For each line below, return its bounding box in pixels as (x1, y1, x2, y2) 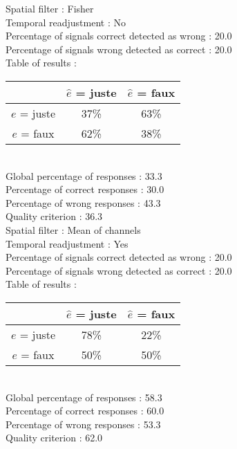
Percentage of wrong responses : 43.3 (6, 195, 161, 210)
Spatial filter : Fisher (6, 1, 94, 15)
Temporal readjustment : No (6, 15, 126, 29)
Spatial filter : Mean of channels (6, 222, 141, 237)
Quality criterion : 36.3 (6, 209, 103, 223)
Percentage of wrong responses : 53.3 (6, 416, 161, 431)
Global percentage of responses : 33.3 (6, 168, 162, 183)
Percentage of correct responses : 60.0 (6, 403, 164, 418)
